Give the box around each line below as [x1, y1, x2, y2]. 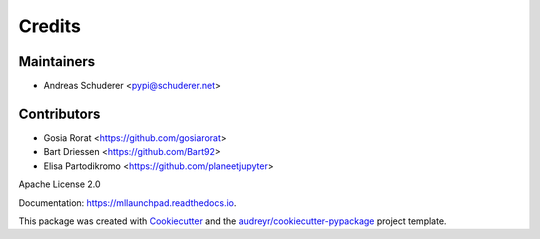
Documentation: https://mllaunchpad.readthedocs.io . [18, 196, 237, 209]
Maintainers [18, 53, 96, 70]
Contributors [18, 105, 101, 122]
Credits [18, 15, 82, 37]
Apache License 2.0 [18, 178, 101, 190]
